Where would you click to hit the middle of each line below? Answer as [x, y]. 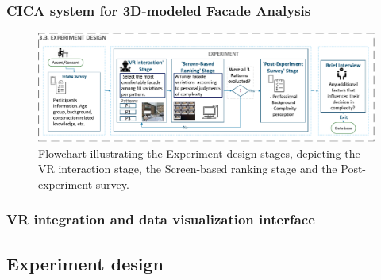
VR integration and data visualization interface [161, 219]
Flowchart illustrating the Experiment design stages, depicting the [199, 153]
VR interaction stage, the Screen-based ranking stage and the [188, 169]
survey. [112, 184]
